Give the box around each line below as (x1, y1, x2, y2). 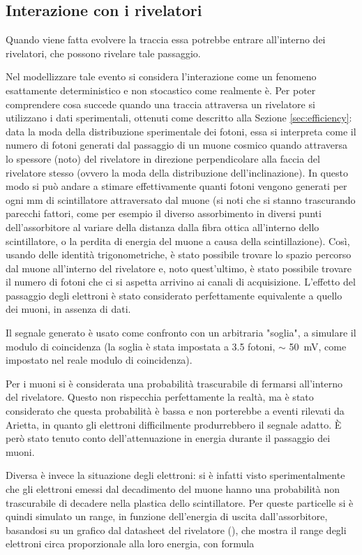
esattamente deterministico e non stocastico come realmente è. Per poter (6, 82, 316, 97)
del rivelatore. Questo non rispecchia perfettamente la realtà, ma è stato (6, 390, 314, 404)
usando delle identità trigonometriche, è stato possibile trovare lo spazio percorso (6, 247, 352, 262)
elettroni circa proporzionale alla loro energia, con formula (6, 536, 255, 551)
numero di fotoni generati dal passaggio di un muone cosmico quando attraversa (6, 138, 348, 152)
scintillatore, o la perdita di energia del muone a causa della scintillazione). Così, (6, 233, 350, 248)
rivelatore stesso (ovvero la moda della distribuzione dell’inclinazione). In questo (6, 165, 348, 179)
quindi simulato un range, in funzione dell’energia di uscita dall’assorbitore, (6, 509, 328, 524)
